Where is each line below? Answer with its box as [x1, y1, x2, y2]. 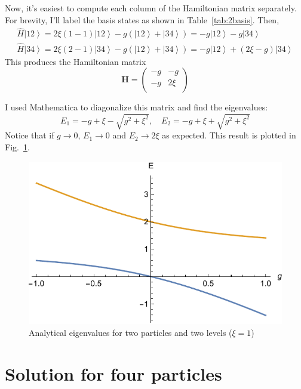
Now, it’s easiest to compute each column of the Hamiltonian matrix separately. [5, 2, 297, 14]
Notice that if [5, 129, 54, 141]
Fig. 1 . [5, 141, 30, 153]
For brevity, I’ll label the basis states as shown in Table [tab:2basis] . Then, [5, 13, 279, 26]
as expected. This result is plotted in [162, 129, 296, 141]
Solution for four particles [5, 361, 222, 385]
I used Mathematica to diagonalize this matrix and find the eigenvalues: [5, 101, 268, 113]
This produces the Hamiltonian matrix [5, 55, 146, 67]
